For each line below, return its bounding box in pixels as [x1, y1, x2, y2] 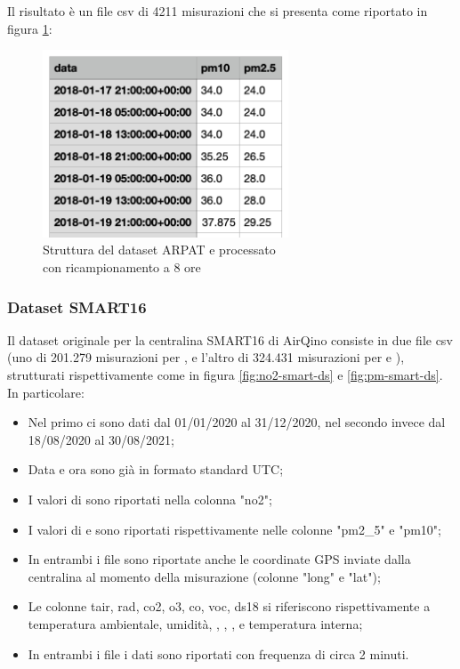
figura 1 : [7, 19, 52, 37]
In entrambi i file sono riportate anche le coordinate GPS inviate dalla [28, 550, 411, 568]
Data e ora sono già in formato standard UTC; [28, 460, 284, 479]
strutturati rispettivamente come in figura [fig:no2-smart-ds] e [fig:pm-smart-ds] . [7, 366, 443, 383]
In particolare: [7, 383, 85, 401]
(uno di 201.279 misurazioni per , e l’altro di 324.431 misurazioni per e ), [7, 348, 405, 367]
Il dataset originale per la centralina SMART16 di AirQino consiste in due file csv [7, 330, 453, 349]
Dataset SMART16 [7, 295, 147, 318]
